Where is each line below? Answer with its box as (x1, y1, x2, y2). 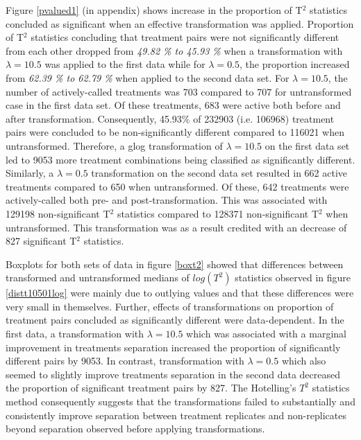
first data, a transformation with (6, 326, 144, 341)
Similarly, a (6, 166, 54, 180)
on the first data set (265, 138, 350, 152)
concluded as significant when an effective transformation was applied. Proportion (6, 16, 354, 30)
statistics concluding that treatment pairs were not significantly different (31, 30, 339, 44)
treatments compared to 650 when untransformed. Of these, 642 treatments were (6, 179, 349, 193)
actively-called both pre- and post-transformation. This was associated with (6, 193, 328, 207)
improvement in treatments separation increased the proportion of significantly (6, 340, 341, 354)
